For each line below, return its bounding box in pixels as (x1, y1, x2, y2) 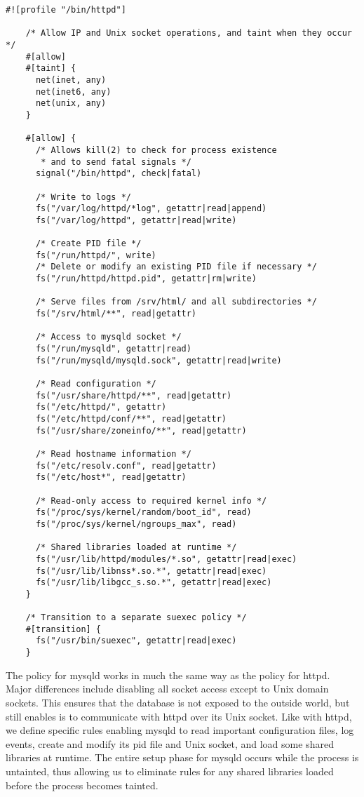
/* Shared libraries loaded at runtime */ (35, 542, 237, 553)
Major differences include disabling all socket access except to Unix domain (6, 681, 329, 696)
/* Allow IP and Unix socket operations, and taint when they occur (25, 28, 352, 39)
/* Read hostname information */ (35, 448, 191, 459)
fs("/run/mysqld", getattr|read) (35, 344, 191, 354)
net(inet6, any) (35, 86, 112, 97)
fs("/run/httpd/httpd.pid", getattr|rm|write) (35, 274, 257, 284)
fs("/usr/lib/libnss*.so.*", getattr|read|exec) (35, 565, 267, 576)
